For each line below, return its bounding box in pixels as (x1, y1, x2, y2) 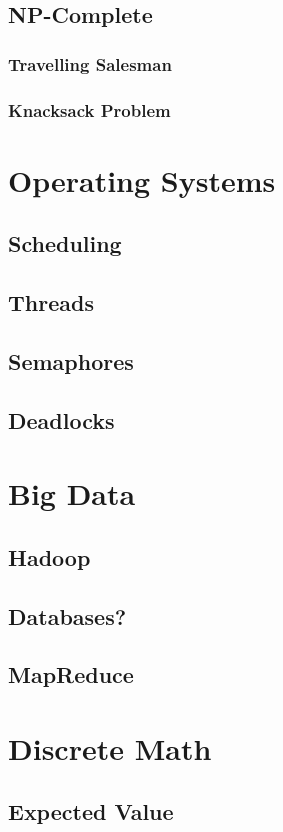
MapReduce (8, 659, 134, 690)
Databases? (8, 600, 127, 631)
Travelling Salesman (8, 51, 172, 76)
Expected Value (8, 796, 174, 827)
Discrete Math (8, 727, 212, 768)
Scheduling (8, 228, 122, 259)
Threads (8, 287, 94, 318)
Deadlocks (8, 404, 115, 435)
